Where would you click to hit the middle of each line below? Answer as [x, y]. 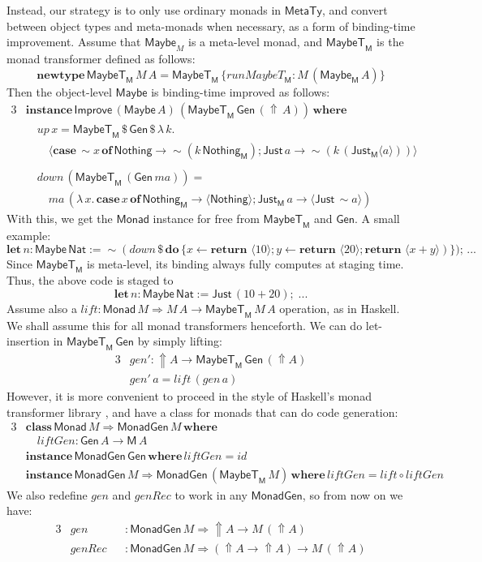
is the [390, 42]
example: [29, 235]
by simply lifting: [180, 341]
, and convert [355, 10]
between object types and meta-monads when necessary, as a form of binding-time [211, 26]
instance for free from [206, 219]
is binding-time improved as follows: [241, 91]
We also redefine [47, 494]
